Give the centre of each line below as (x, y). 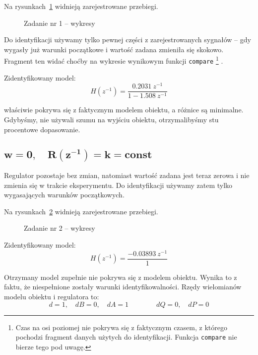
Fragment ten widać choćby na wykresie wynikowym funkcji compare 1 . (114, 60)
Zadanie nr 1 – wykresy (60, 23)
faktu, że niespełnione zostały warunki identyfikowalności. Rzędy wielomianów (123, 287)
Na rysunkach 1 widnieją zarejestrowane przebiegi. (81, 6)
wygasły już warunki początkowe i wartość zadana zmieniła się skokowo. (114, 49)
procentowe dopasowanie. (42, 129)
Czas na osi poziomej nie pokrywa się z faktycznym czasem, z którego (121, 327)
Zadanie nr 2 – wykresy (60, 228)
